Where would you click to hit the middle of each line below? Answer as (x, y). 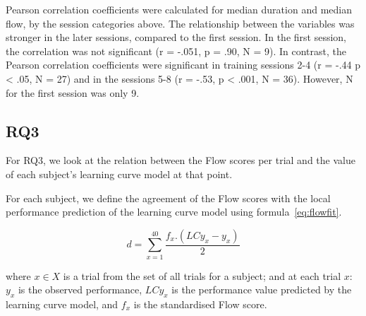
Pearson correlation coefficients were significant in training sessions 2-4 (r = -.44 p (183, 65)
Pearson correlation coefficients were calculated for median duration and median (179, 9)
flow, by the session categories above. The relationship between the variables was (180, 23)
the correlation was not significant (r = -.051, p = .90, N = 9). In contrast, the (176, 51)
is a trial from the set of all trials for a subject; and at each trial (202, 275)
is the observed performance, (80, 289)
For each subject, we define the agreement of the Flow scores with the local (168, 198)
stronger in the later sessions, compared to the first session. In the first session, (176, 37)
